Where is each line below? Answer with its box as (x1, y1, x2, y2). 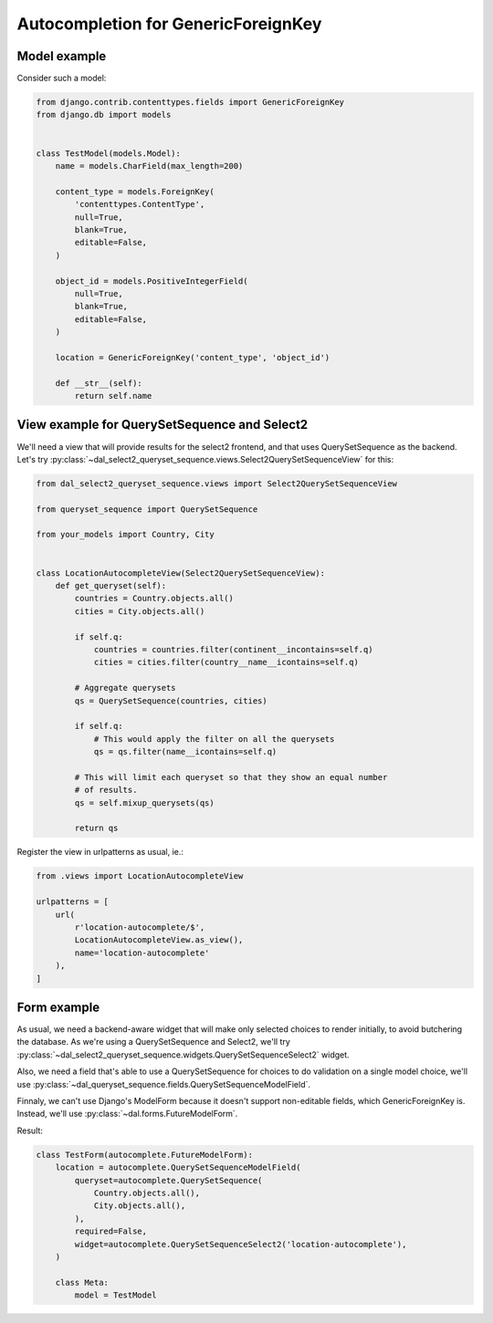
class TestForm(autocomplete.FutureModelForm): (36, 1150, 253, 1160)
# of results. (74, 785, 138, 796)
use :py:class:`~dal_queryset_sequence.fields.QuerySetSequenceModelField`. (16, 1078, 310, 1089)
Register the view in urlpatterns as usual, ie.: (16, 847, 184, 858)
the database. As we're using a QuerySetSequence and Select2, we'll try (16, 1037, 291, 1047)
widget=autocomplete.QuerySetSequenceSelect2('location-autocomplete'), (74, 1239, 407, 1249)
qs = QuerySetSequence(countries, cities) (74, 695, 268, 706)
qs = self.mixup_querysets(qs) (74, 797, 215, 807)
